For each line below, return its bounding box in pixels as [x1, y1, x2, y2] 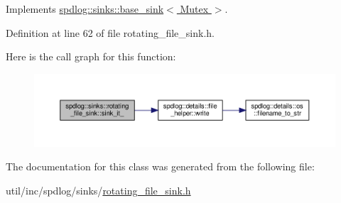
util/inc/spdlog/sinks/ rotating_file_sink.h [6, 182, 191, 197]
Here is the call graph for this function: [6, 49, 176, 64]
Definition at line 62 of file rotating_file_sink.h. [6, 25, 215, 40]
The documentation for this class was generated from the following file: [6, 159, 315, 174]
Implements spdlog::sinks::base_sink [6, 1, 164, 16]
